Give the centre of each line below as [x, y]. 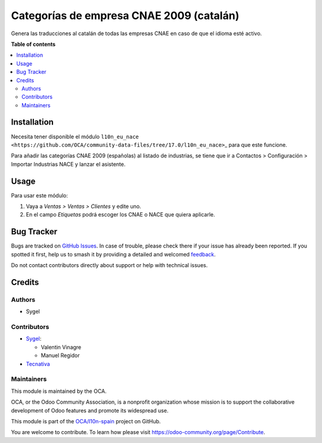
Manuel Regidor [60, 355]
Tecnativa [38, 364]
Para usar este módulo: [40, 195]
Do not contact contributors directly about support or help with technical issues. [109, 265]
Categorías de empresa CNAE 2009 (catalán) [125, 16]
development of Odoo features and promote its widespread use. [90, 410]
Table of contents [33, 44]
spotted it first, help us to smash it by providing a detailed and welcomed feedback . [113, 254]
